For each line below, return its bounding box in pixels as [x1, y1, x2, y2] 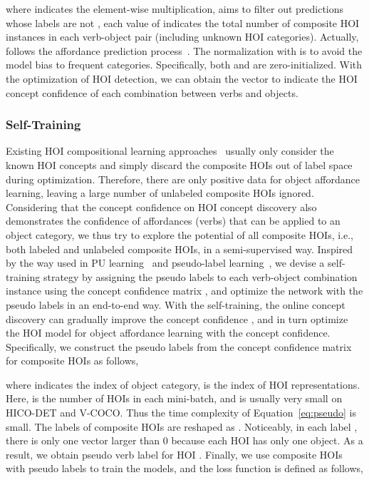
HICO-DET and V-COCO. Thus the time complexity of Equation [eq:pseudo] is [6, 405, 357, 420]
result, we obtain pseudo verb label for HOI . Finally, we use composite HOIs [6, 446, 343, 461]
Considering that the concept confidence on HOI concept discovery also [6, 199, 317, 214]
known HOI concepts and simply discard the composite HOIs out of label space [6, 157, 353, 172]
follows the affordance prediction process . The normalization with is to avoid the [6, 43, 363, 58]
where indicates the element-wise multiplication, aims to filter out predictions [6, 1, 344, 16]
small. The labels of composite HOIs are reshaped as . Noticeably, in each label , [6, 419, 358, 434]
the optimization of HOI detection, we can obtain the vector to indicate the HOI [6, 71, 358, 86]
